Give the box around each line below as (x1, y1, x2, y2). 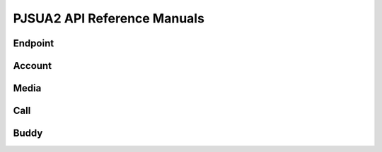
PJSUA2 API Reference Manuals (13, 11, 205, 26)
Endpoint (13, 37, 54, 49)
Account (13, 60, 52, 72)
